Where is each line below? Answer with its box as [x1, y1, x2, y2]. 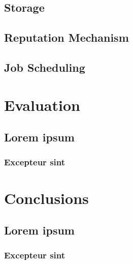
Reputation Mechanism [4, 30, 129, 45]
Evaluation [4, 94, 80, 115]
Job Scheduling [4, 59, 85, 75]
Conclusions [4, 187, 89, 208]
